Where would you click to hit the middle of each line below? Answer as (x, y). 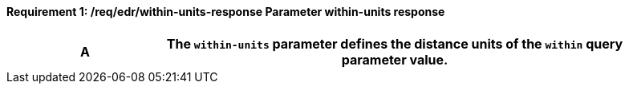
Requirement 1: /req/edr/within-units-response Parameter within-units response (226, 12)
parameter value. (395, 59)
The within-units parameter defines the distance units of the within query (395, 43)
